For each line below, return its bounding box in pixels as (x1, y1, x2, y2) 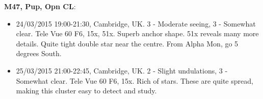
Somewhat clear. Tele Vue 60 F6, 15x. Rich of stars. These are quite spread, (16, 75, 253, 86)
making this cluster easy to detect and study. (16, 85, 157, 96)
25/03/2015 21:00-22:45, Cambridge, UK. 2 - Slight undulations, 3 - (16, 65, 228, 76)
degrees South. (16, 48, 62, 59)
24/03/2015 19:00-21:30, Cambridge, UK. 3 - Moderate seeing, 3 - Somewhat (16, 18, 256, 29)
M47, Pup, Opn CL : (4, 1, 76, 11)
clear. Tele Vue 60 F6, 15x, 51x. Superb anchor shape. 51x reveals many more (16, 28, 259, 39)
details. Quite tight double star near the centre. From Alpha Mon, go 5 (16, 38, 239, 48)
